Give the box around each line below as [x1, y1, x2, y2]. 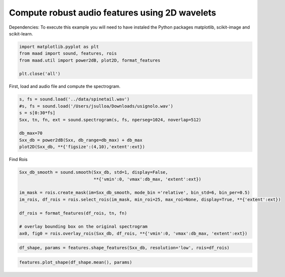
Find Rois [9, 157, 28, 163]
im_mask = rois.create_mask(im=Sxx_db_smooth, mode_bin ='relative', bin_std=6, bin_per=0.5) [19, 190, 250, 196]
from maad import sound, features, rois [19, 51, 117, 56]
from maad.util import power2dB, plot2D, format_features [19, 57, 160, 63]
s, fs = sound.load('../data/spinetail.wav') [19, 97, 130, 102]
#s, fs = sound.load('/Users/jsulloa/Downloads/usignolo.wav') [19, 103, 174, 109]
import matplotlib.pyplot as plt [19, 44, 99, 49]
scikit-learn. [9, 31, 33, 36]
